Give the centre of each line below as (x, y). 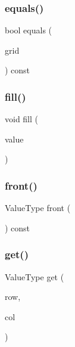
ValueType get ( (35, 276)
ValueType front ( (38, 208)
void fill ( (22, 119)
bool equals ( (29, 30)
